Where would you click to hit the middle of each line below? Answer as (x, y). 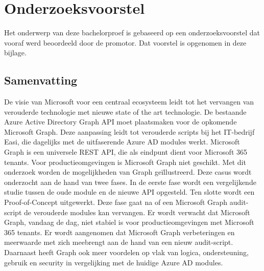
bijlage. (15, 53)
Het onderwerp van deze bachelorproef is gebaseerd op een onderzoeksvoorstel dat (132, 33)
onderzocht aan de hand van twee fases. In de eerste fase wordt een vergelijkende (130, 182)
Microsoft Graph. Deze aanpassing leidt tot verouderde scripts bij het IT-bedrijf (129, 131)
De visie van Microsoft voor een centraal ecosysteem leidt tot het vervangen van (129, 102)
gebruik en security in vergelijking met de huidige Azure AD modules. (114, 262)
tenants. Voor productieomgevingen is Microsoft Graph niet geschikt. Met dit (125, 162)
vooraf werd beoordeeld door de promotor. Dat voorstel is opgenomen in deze (125, 42)
